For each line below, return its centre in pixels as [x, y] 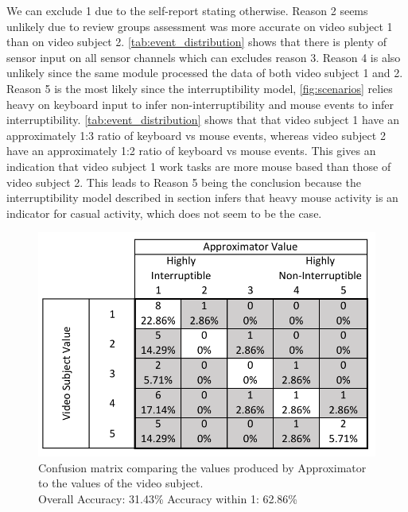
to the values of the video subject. [121, 483]
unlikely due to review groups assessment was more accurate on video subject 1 [200, 26]
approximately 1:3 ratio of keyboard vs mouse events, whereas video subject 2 [196, 135]
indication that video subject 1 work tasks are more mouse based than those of [199, 166]
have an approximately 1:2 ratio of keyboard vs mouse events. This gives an [191, 151]
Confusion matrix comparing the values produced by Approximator [202, 467]
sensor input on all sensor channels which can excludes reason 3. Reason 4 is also [204, 57]
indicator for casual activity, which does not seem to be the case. [164, 213]
